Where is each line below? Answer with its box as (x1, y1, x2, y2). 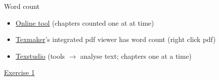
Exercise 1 (4, 67, 35, 78)
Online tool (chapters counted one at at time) (15, 17, 154, 28)
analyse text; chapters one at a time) (80, 50, 192, 61)
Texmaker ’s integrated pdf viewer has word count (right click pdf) (15, 34, 216, 44)
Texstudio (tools (15, 50, 65, 61)
